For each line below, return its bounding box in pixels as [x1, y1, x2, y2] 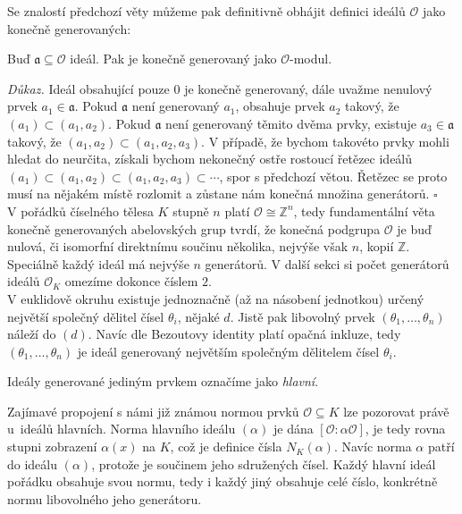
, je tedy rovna [365, 419, 446, 438]
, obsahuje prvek [235, 97, 325, 115]
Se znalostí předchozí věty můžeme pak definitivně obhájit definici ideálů [7, 2, 406, 20]
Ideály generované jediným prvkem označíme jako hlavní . [7, 372, 319, 391]
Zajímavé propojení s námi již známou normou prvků [7, 401, 299, 420]
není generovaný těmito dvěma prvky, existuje [165, 114, 417, 132]
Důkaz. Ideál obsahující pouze [7, 79, 170, 97]
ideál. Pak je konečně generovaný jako [70, 49, 277, 68]
